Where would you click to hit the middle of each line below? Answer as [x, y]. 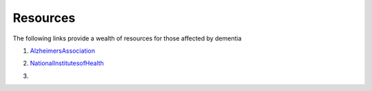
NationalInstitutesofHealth [67, 63]
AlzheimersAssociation [63, 51]
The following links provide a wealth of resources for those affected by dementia [127, 38]
